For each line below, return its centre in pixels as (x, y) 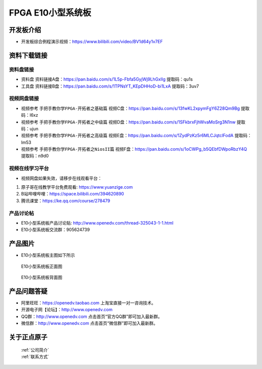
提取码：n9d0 (35, 156)
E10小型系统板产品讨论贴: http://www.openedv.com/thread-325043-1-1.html (97, 223)
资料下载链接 (28, 55)
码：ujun (30, 128)
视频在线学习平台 (29, 169)
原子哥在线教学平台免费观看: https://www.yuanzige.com (77, 187)
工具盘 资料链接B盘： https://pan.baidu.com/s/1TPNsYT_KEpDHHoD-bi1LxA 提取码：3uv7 (110, 86)
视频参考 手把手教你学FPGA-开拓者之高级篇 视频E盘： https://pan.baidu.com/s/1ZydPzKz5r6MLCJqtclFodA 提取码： (136, 136)
